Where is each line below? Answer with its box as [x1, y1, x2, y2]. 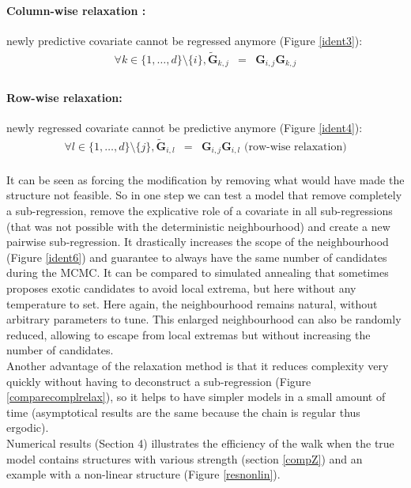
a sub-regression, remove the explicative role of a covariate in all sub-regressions [6, 202, 393, 218]
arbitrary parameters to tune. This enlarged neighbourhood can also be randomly [6, 311, 402, 327]
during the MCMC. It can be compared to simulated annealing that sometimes [6, 264, 389, 281]
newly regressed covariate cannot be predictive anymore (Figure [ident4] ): [6, 119, 363, 135]
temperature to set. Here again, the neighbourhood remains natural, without [6, 295, 378, 312]
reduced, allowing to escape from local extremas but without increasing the [6, 326, 371, 342]
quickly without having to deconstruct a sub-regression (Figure [6, 373, 311, 389]
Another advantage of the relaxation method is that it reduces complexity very [6, 357, 389, 373]
